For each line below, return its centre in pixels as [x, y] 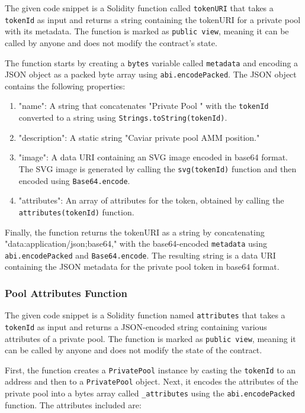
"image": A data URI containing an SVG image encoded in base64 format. [153, 157]
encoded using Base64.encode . [74, 180]
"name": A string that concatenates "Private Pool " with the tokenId [144, 106]
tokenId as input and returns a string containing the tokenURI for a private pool [153, 19]
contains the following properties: [65, 85]
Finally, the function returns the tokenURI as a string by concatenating [135, 232]
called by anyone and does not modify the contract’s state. [111, 42]
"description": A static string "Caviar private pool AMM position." [139, 137]
